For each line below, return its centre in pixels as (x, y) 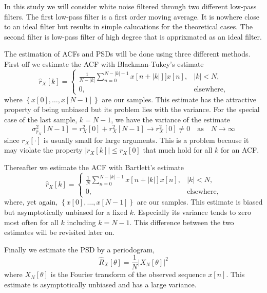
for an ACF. (240, 150)
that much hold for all (178, 150)
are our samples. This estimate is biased (200, 202)
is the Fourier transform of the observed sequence (128, 274)
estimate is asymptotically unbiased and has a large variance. (100, 285)
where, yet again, (31, 202)
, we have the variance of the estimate (170, 120)
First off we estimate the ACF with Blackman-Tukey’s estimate (104, 63)
